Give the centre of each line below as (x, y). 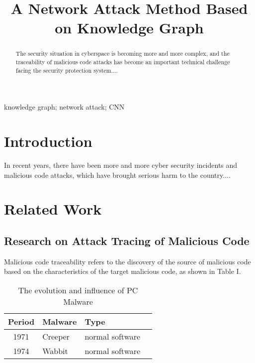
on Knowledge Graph (129, 28)
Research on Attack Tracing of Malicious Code (127, 241)
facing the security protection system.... (67, 70)
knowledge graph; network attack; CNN (64, 107)
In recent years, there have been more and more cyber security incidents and (121, 165)
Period (21, 321)
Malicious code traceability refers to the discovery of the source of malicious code (127, 261)
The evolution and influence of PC (78, 290)
